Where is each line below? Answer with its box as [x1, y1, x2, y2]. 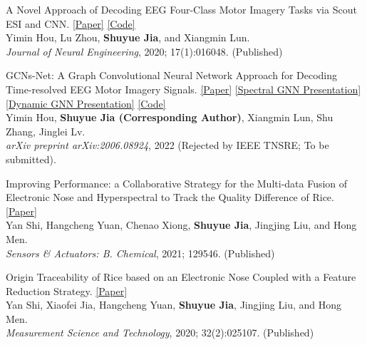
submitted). [6, 151, 56, 166]
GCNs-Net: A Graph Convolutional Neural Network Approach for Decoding [6, 68, 338, 83]
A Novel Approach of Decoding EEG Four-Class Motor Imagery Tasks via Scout [6, 2, 357, 16]
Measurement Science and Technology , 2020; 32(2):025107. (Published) [6, 325, 314, 340]
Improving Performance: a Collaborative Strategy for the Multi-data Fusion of [6, 175, 348, 190]
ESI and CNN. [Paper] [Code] [6, 16, 135, 31]
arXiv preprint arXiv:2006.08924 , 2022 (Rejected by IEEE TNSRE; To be [6, 138, 329, 153]
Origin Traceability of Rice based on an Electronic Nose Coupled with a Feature [6, 269, 356, 284]
